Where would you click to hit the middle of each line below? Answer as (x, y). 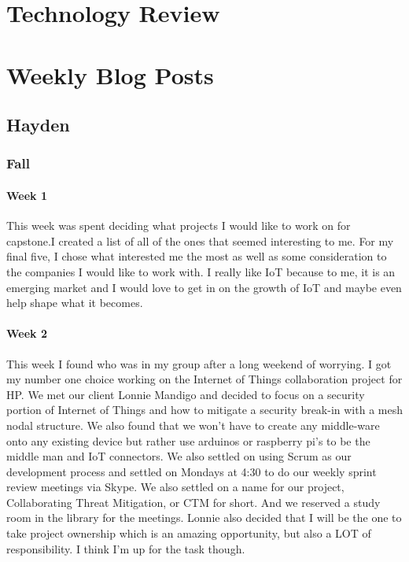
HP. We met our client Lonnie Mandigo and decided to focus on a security (186, 394)
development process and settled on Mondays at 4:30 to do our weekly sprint (192, 471)
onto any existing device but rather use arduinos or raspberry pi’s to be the (188, 440)
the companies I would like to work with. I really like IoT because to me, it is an (201, 271)
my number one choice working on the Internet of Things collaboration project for (204, 379)
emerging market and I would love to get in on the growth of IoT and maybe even (204, 287)
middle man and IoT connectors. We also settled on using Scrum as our (179, 456)
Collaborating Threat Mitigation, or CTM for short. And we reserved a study (193, 502)
